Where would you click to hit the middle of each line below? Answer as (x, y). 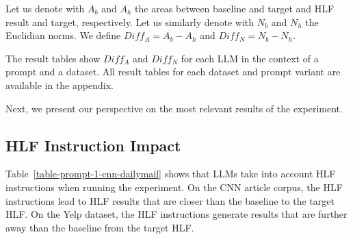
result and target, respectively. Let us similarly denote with (130, 22)
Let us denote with (45, 8)
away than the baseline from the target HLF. (100, 227)
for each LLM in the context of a (250, 58)
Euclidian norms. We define (63, 35)
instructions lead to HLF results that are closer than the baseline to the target (170, 200)
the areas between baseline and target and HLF (235, 8)
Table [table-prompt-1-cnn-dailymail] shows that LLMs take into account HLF (171, 174)
